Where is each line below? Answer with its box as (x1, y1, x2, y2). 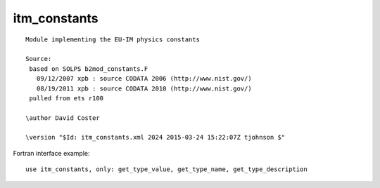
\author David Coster (25, 114, 100, 122)
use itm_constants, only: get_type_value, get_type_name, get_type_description (25, 166, 308, 173)
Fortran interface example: (13, 149, 90, 157)
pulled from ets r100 (29, 94, 104, 102)
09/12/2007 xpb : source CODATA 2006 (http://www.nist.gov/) (36, 74, 253, 83)
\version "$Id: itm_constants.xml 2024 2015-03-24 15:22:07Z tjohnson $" (25, 133, 286, 142)
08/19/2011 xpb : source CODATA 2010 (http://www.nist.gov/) (36, 84, 253, 93)
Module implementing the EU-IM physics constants (25, 35, 201, 43)
